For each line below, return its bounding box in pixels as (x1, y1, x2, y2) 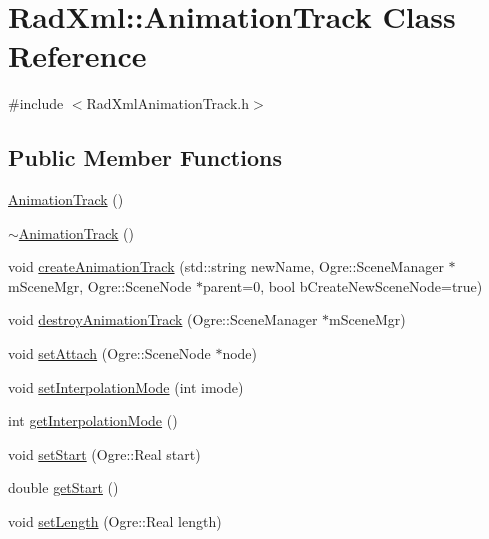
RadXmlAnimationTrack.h (86, 93, 249, 114)
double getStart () (8, 477, 119, 498)
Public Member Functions (8, 142, 282, 173)
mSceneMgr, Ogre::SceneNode (8, 275, 192, 296)
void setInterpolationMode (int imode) (8, 376, 244, 397)
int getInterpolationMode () (8, 410, 178, 431)
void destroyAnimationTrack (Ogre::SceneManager (8, 309, 318, 330)
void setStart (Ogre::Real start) (8, 443, 201, 464)
